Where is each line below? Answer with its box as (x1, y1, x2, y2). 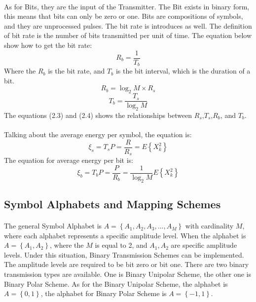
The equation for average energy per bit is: (4, 155, 133, 165)
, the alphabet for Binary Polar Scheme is (40, 288, 167, 299)
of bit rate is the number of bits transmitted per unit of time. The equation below (4, 30, 252, 40)
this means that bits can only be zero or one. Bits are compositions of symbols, (4, 11, 243, 21)
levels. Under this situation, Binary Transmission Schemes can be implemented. (4, 249, 244, 260)
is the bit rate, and (48, 66, 105, 76)
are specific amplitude (171, 240, 237, 250)
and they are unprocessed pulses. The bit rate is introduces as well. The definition (4, 20, 252, 31)
